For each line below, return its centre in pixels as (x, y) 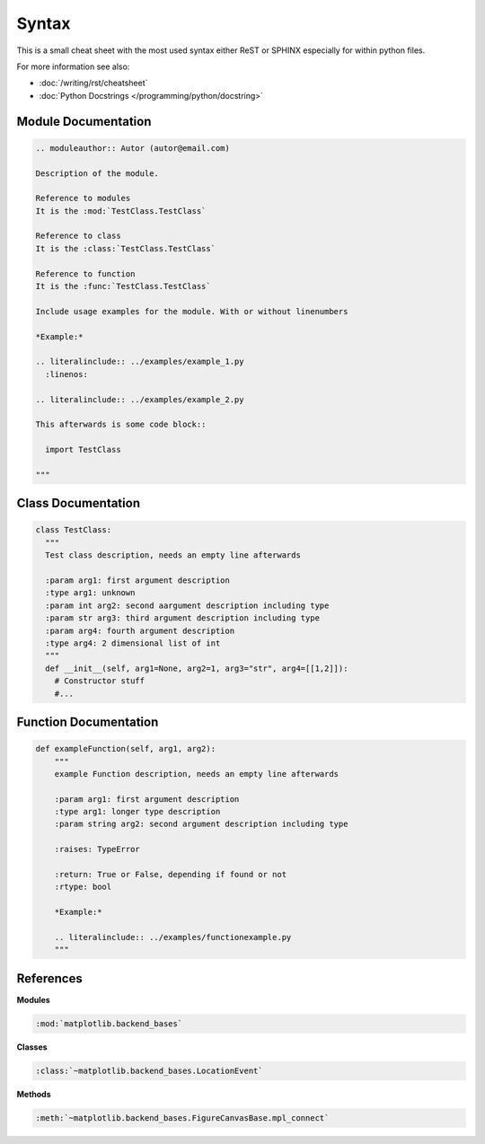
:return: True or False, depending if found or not (171, 875)
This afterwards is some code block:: (121, 425)
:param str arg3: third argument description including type (183, 618)
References (49, 978)
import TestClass (83, 450)
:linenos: (67, 374)
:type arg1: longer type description (137, 812)
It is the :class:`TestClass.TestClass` (125, 248)
